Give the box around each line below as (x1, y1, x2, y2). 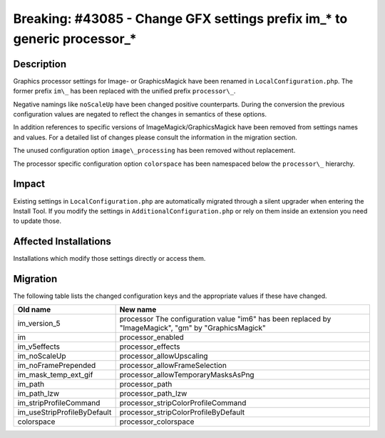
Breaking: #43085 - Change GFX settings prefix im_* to (13, 11, 348, 26)
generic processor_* (13, 31, 137, 46)
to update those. (13, 216, 62, 225)
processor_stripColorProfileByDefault (119, 407, 245, 417)
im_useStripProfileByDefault (17, 407, 112, 417)
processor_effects (119, 342, 180, 352)
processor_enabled (119, 332, 185, 342)
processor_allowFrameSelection (119, 361, 227, 371)
